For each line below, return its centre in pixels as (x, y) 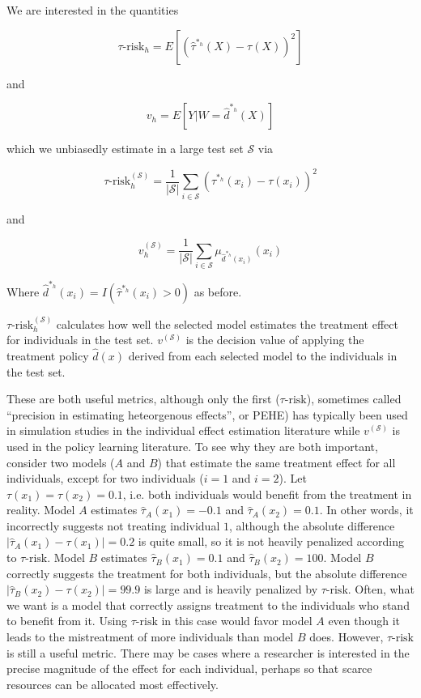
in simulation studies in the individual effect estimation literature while (183, 430)
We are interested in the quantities (93, 10)
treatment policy (48, 355)
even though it (364, 621)
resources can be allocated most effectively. (113, 684)
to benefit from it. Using (67, 621)
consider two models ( (61, 462)
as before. (218, 291)
